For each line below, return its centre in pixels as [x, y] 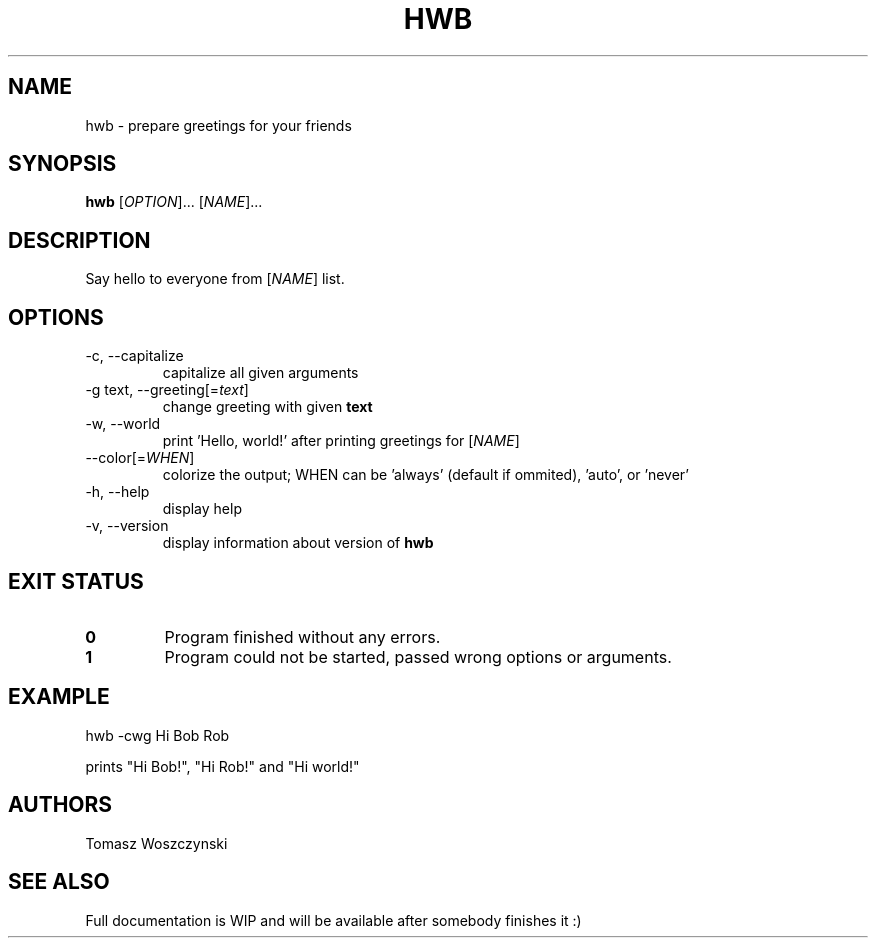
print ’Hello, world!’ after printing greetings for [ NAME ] [341, 441]
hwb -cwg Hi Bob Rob [157, 735]
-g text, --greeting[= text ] [167, 390]
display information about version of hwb [298, 543]
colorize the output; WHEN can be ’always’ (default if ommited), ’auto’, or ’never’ [425, 475]
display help [202, 509]
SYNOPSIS [62, 164]
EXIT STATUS [76, 581]
